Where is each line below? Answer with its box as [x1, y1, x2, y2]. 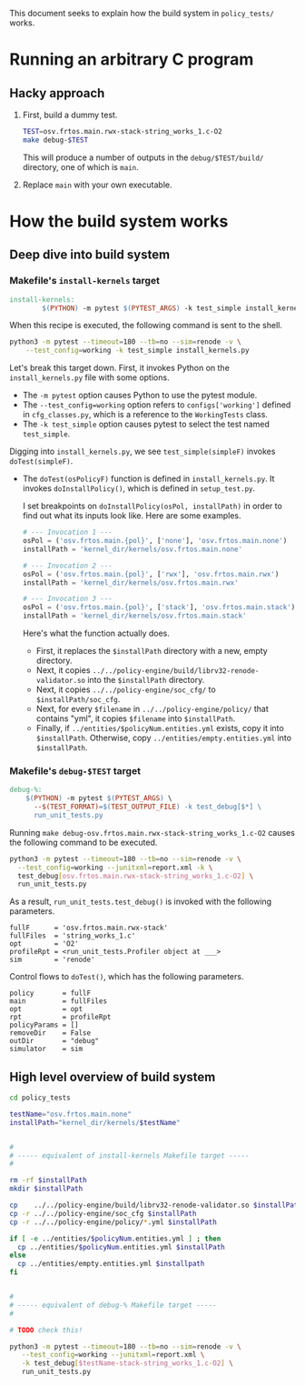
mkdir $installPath [9, 1184, 84, 1194]
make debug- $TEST [22, 135, 89, 145]
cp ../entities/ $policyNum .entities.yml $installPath [17, 1242, 225, 1251]
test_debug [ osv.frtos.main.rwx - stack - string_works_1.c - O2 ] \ [17, 871, 254, 880]
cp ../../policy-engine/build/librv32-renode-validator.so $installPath [9, 1200, 302, 1210]
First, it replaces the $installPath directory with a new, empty [35, 646, 268, 656]
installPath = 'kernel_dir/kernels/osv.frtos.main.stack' [22, 611, 247, 621]
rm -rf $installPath [9, 1176, 88, 1185]
